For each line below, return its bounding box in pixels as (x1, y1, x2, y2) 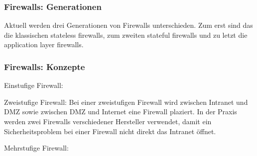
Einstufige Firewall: (4, 80, 63, 90)
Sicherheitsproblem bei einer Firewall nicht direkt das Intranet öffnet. (4, 126, 216, 136)
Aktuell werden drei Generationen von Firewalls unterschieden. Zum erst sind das (4, 20, 253, 30)
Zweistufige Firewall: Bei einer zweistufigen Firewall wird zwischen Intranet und (4, 96, 248, 107)
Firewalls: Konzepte (4, 60, 85, 73)
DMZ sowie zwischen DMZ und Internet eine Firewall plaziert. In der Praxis (4, 106, 237, 117)
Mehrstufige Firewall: (4, 143, 69, 153)
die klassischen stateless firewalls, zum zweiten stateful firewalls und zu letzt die (4, 29, 248, 40)
